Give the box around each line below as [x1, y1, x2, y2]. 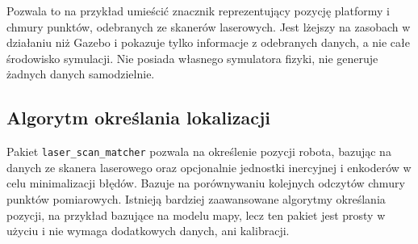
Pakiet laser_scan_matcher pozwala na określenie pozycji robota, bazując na [6, 143, 391, 160]
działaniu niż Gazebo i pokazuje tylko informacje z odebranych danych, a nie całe [6, 34, 410, 51]
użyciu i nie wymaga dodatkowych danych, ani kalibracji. [6, 222, 290, 239]
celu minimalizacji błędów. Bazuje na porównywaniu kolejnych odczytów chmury [6, 175, 405, 191]
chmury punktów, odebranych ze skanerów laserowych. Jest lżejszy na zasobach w [6, 18, 411, 35]
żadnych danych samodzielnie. [6, 65, 155, 82]
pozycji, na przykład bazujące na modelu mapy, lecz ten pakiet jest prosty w [6, 206, 386, 223]
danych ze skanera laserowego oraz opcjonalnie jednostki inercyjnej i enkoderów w [6, 158, 412, 175]
